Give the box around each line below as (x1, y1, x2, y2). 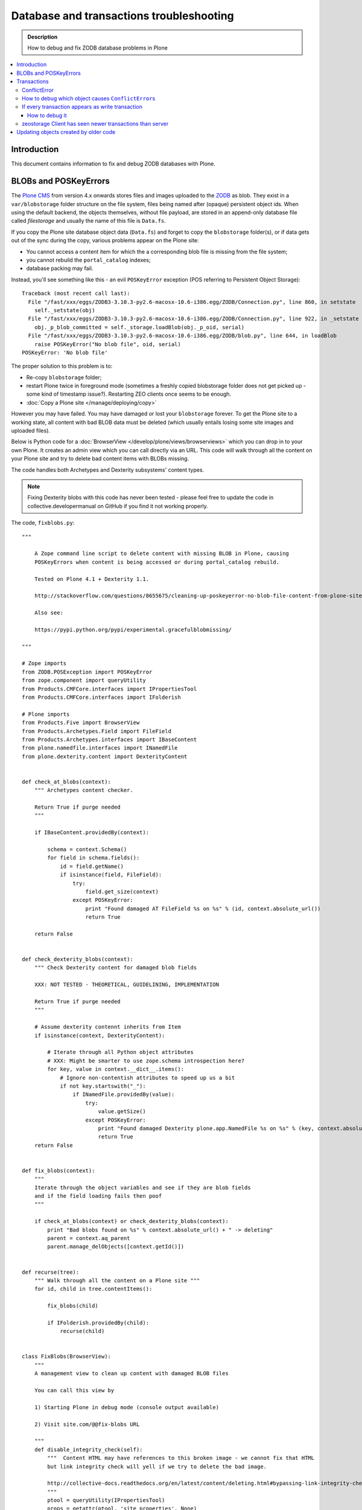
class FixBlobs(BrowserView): (22, 1353, 112, 1360)
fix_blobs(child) (47, 1302, 99, 1309)
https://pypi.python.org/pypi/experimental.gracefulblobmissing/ (34, 626, 232, 633)
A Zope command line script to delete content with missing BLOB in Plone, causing (34, 550, 290, 557)
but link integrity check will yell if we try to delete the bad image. (47, 1463, 267, 1470)
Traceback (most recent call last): (22, 290, 130, 297)
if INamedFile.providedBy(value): (72, 1091, 175, 1098)
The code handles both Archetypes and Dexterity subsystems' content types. (11, 466, 205, 474)
